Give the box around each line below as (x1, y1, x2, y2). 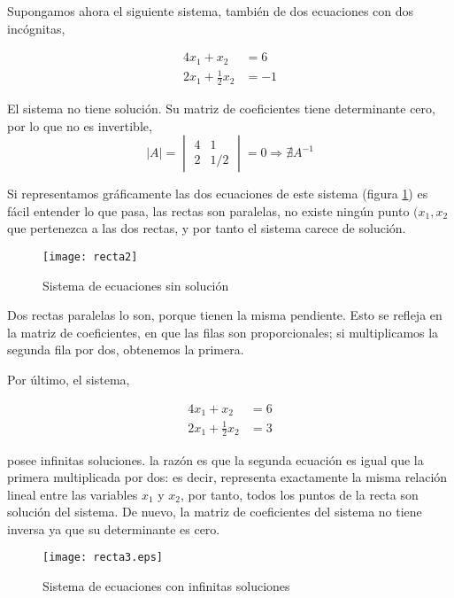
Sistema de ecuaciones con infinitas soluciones (42, 577, 290, 595)
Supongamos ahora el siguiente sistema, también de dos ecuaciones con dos (7, 2, 414, 19)
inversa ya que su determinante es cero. (7, 519, 220, 538)
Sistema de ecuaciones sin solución (42, 276, 229, 294)
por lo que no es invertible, (7, 116, 152, 135)
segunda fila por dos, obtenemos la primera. (7, 340, 244, 359)
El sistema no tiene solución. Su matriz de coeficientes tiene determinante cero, (7, 99, 435, 118)
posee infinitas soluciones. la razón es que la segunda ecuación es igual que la (7, 450, 424, 469)
